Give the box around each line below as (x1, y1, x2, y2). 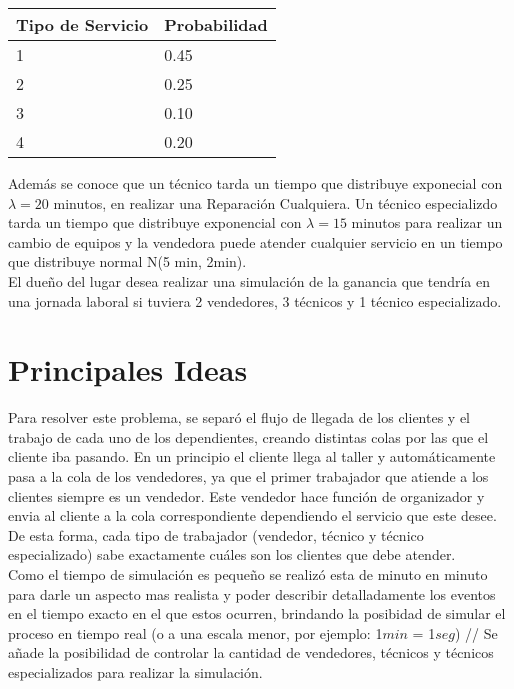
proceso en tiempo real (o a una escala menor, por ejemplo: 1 (8, 622, 383, 643)
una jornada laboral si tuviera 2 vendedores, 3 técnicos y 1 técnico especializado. (8, 290, 502, 311)
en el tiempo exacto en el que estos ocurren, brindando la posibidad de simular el (8, 603, 506, 624)
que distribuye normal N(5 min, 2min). (8, 251, 247, 272)
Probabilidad (164, 13, 268, 36)
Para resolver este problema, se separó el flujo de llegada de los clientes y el (8, 407, 470, 428)
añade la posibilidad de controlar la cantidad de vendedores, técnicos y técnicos (8, 642, 494, 663)
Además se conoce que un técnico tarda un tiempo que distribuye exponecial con (8, 173, 503, 193)
